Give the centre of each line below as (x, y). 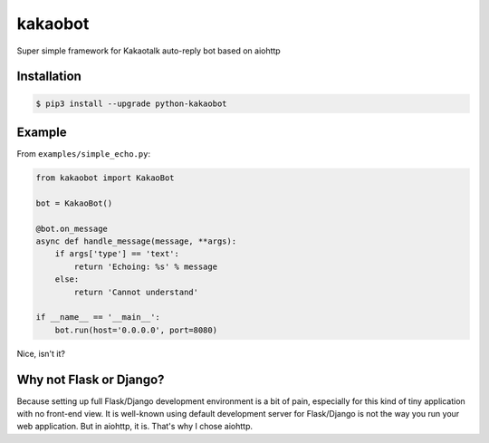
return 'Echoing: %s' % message (145, 266)
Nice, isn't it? (41, 353)
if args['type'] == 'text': (117, 254)
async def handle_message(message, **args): (136, 241)
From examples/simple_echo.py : (84, 154)
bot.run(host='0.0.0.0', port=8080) (136, 330)
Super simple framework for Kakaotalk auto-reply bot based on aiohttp (149, 51)
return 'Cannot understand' (136, 292)
